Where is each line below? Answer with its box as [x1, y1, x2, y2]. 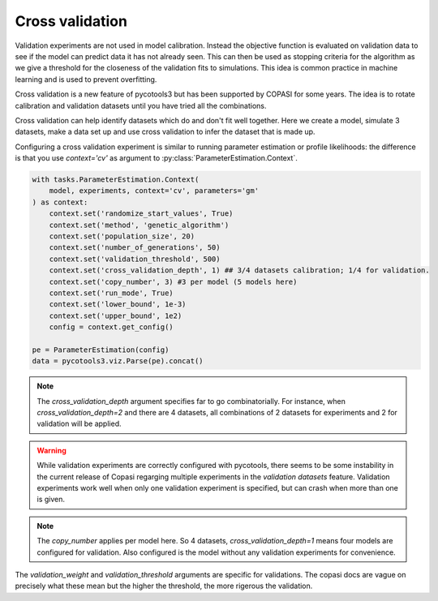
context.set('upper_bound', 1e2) [49, 311, 182, 320]
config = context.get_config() [49, 323, 174, 332]
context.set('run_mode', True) [49, 288, 174, 298]
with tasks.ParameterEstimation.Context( [32, 175, 200, 184]
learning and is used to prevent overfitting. [15, 74, 157, 84]
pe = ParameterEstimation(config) [32, 345, 170, 354]
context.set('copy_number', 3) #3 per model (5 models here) [49, 277, 298, 286]
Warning [36, 445, 67, 455]
